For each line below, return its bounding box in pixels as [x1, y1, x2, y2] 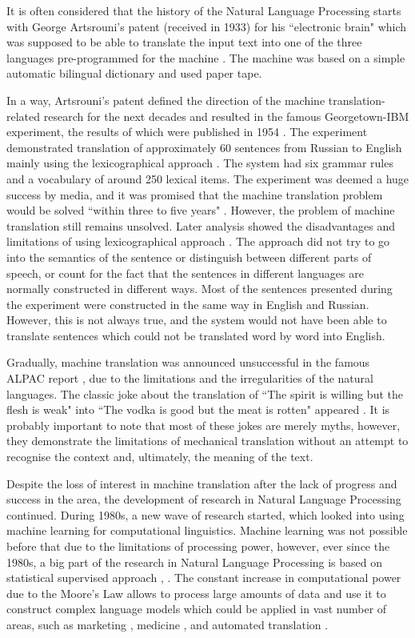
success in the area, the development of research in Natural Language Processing [6, 491, 401, 508]
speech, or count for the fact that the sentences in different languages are [6, 264, 364, 281]
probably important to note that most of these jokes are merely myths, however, [6, 416, 401, 433]
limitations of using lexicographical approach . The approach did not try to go [6, 233, 390, 250]
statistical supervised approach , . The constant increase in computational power [6, 569, 401, 586]
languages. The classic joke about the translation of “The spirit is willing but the [6, 385, 403, 402]
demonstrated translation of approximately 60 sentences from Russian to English [6, 138, 402, 155]
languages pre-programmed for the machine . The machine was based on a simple [6, 49, 405, 66]
